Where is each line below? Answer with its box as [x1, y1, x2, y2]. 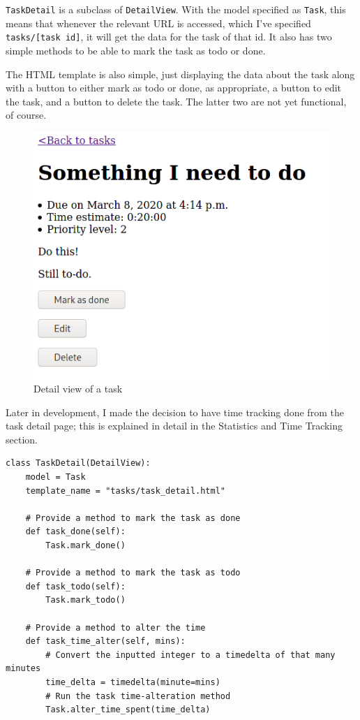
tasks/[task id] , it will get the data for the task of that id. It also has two [6, 29, 332, 44]
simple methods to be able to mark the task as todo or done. [6, 43, 266, 57]
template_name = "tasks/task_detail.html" [25, 485, 225, 496]
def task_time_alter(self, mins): [25, 636, 186, 647]
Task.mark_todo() [45, 595, 126, 605]
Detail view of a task [33, 381, 123, 396]
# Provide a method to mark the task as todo [25, 568, 241, 578]
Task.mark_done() [45, 541, 126, 551]
